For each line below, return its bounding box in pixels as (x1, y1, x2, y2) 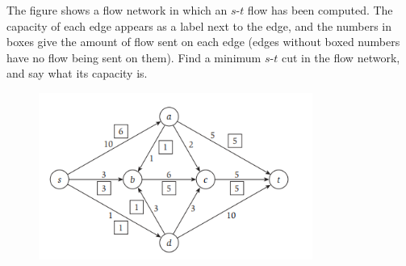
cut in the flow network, (281, 49, 400, 65)
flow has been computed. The (247, 2, 393, 18)
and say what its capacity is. (6, 65, 148, 82)
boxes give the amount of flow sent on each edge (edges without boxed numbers (6, 33, 400, 50)
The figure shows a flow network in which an (6, 2, 228, 18)
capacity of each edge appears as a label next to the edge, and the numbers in (6, 17, 392, 34)
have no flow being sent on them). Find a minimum (6, 49, 262, 65)
